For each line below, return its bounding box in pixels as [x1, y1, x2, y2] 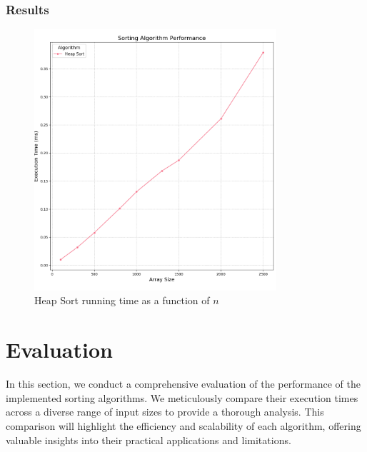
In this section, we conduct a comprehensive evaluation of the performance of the [6, 376, 361, 391]
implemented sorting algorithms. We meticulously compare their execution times [6, 390, 358, 405]
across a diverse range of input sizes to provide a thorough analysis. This [6, 404, 324, 419]
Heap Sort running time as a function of [34, 293, 210, 308]
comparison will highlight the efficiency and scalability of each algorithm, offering [6, 418, 361, 433]
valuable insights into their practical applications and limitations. [6, 432, 291, 447]
